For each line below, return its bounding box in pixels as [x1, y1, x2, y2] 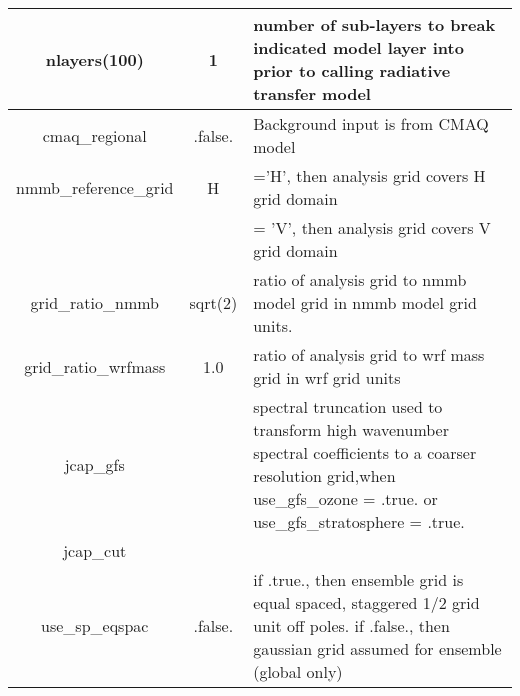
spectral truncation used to [253, 395, 443, 418]
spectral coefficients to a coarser [253, 441, 477, 464]
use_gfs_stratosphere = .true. [253, 510, 465, 533]
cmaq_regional [42, 123, 147, 147]
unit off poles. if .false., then [253, 614, 450, 637]
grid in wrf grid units [253, 366, 401, 389]
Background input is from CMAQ [253, 112, 489, 135]
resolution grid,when [253, 464, 396, 487]
